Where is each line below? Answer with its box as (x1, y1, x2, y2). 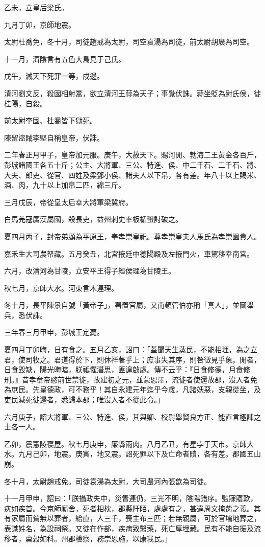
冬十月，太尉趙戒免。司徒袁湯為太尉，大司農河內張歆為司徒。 (4, 475, 211, 486)
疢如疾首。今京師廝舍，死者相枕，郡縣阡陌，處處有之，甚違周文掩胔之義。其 (4, 503, 261, 513)
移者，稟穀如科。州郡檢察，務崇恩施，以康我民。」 (4, 533, 172, 543)
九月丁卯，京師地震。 (4, 19, 75, 30)
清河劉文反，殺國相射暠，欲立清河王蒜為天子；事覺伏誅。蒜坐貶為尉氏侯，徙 (4, 87, 261, 98)
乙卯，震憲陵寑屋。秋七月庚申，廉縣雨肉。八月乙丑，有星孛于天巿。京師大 (4, 438, 254, 449)
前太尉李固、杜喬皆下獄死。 (4, 115, 97, 126)
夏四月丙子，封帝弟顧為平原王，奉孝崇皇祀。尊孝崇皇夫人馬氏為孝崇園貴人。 (4, 231, 261, 241)
